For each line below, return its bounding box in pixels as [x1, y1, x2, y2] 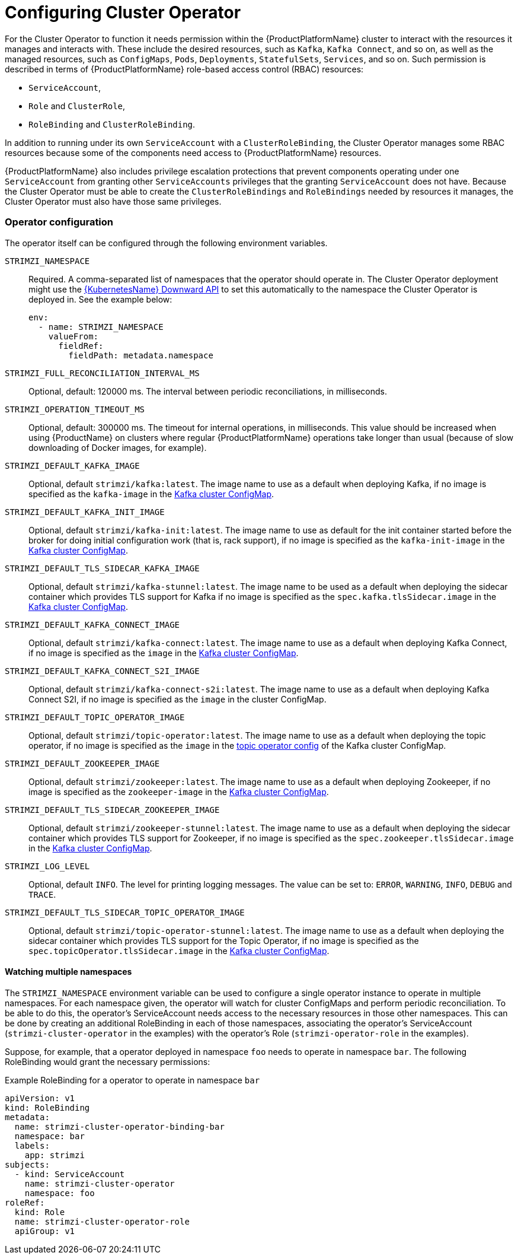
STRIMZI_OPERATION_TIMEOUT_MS [5, 404, 145, 414]
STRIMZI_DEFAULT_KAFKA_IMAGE [5, 460, 140, 470]
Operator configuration [5, 216, 114, 228]
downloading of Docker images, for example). [28, 442, 207, 453]
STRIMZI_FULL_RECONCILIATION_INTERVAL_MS [5, 368, 200, 378]
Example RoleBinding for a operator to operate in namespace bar [5, 1074, 260, 1085]
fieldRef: [58, 341, 104, 351]
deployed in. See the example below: [28, 294, 172, 304]
